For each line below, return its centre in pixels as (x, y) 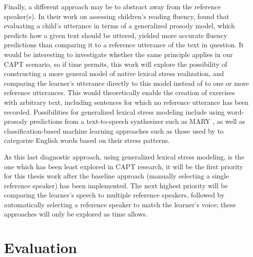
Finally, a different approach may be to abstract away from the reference (112, 6)
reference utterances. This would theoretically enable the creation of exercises (119, 92)
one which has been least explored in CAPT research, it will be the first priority (124, 166)
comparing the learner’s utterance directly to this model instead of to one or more (126, 83)
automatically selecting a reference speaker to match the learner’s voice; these (120, 204)
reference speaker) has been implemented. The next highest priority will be (116, 185)
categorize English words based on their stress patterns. (87, 140)
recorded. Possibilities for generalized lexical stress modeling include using (114, 111)
